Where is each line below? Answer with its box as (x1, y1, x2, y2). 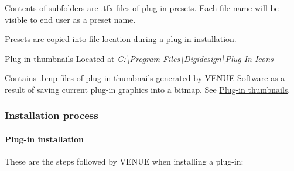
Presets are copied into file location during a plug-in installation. (5, 33, 237, 45)
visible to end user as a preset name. (5, 13, 136, 25)
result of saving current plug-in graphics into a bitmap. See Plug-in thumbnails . (5, 83, 290, 95)
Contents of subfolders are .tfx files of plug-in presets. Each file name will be (5, 2, 279, 13)
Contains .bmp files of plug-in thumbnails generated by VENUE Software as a (5, 72, 285, 84)
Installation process (5, 108, 98, 123)
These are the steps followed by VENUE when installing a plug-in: (5, 155, 244, 167)
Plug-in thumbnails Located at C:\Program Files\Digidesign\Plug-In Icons (5, 52, 274, 64)
